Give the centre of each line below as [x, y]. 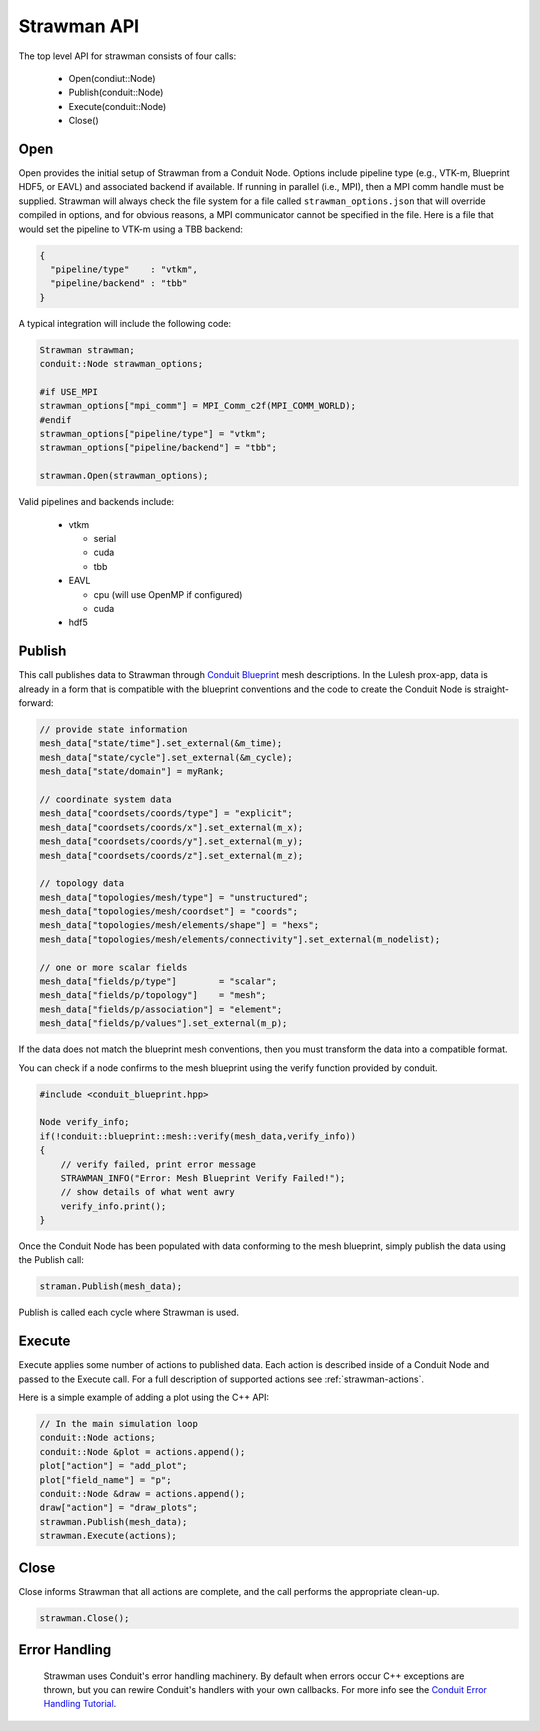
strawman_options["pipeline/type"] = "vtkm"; [153, 434]
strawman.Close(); [84, 1618]
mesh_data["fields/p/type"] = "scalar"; [158, 981]
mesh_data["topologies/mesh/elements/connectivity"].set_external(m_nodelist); [240, 939]
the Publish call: [51, 1260]
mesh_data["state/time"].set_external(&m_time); [161, 743]
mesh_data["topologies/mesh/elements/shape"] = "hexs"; [179, 925]
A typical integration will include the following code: [125, 323]
